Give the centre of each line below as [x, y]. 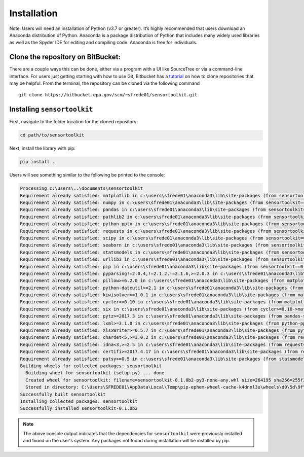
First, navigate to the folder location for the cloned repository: [73, 122]
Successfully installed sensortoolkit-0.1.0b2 [79, 409]
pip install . [37, 162]
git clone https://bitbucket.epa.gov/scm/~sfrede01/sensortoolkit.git [108, 95]
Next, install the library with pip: [43, 148]
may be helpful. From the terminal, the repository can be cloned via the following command [105, 83]
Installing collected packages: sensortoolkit [79, 401]
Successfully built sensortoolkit [63, 394]
